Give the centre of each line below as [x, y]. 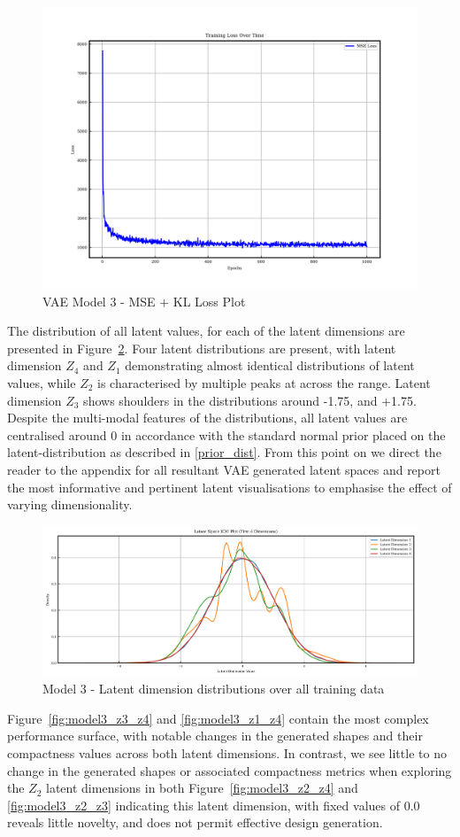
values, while [42, 382]
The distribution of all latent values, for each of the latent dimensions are [206, 331]
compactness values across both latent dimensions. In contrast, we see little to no [227, 753]
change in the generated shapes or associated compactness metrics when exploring [230, 770]
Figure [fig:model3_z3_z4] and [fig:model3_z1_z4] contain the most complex [218, 718]
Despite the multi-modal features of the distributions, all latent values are [207, 418]
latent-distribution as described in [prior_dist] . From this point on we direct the [224, 452]
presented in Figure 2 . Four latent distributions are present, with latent [202, 348]
